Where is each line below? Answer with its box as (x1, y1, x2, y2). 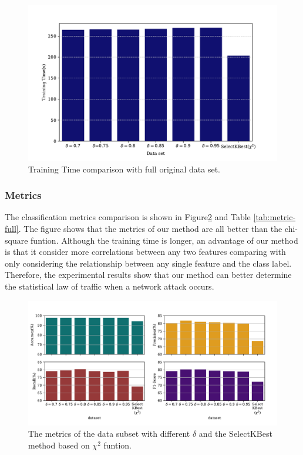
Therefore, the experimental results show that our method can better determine (5, 268, 292, 281)
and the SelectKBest (198, 427, 272, 440)
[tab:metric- (253, 211, 296, 223)
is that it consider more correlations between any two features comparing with (5, 245, 286, 258)
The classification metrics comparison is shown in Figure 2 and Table (5, 211, 251, 223)
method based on (28, 439, 90, 451)
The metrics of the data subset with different (28, 427, 190, 440)
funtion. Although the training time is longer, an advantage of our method (31, 234, 298, 246)
